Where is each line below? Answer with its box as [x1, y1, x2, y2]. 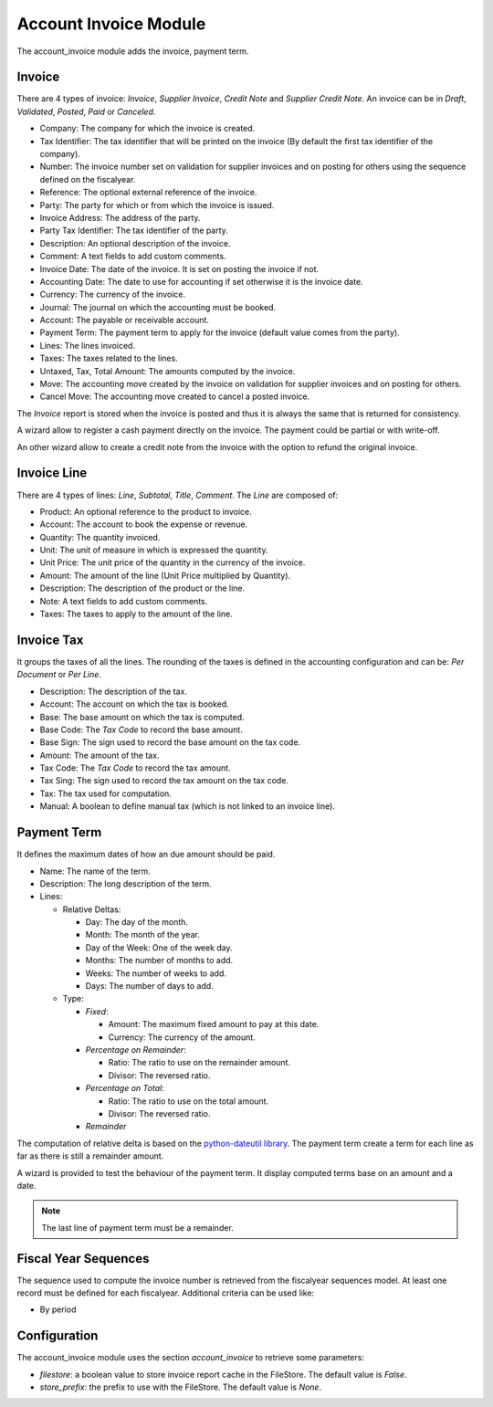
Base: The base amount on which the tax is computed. [39, 711, 246, 722]
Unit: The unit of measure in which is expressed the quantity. [39, 544, 268, 556]
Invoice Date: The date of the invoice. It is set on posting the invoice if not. [39, 263, 320, 274]
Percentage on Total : [85, 1083, 164, 1094]
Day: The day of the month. [85, 917, 189, 928]
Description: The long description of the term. [39, 877, 212, 889]
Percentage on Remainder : [85, 1045, 186, 1055]
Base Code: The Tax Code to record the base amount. [39, 724, 244, 735]
